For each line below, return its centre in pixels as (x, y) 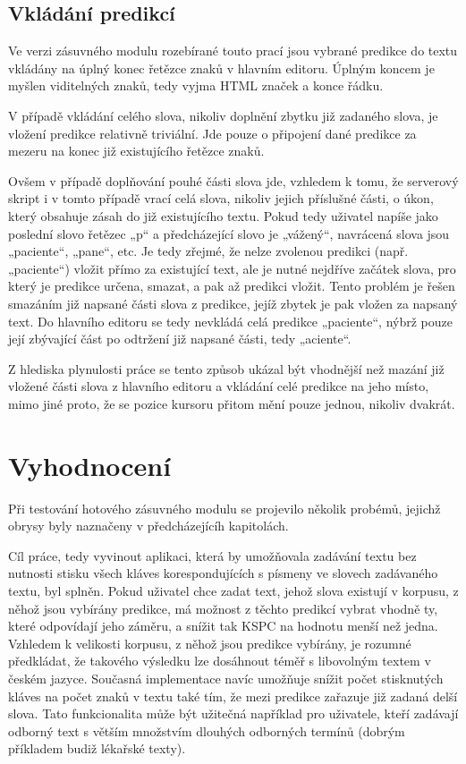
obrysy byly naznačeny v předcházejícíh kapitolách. (148, 526)
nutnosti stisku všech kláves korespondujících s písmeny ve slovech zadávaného (223, 573)
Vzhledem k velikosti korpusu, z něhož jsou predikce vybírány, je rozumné (210, 643)
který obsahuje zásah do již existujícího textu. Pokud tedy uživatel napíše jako (223, 215)
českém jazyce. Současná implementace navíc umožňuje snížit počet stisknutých (226, 678)
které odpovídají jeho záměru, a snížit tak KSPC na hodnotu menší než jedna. (223, 626)
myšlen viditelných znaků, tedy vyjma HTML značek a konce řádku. (196, 85)
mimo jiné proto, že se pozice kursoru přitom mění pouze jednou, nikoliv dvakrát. (232, 403)
